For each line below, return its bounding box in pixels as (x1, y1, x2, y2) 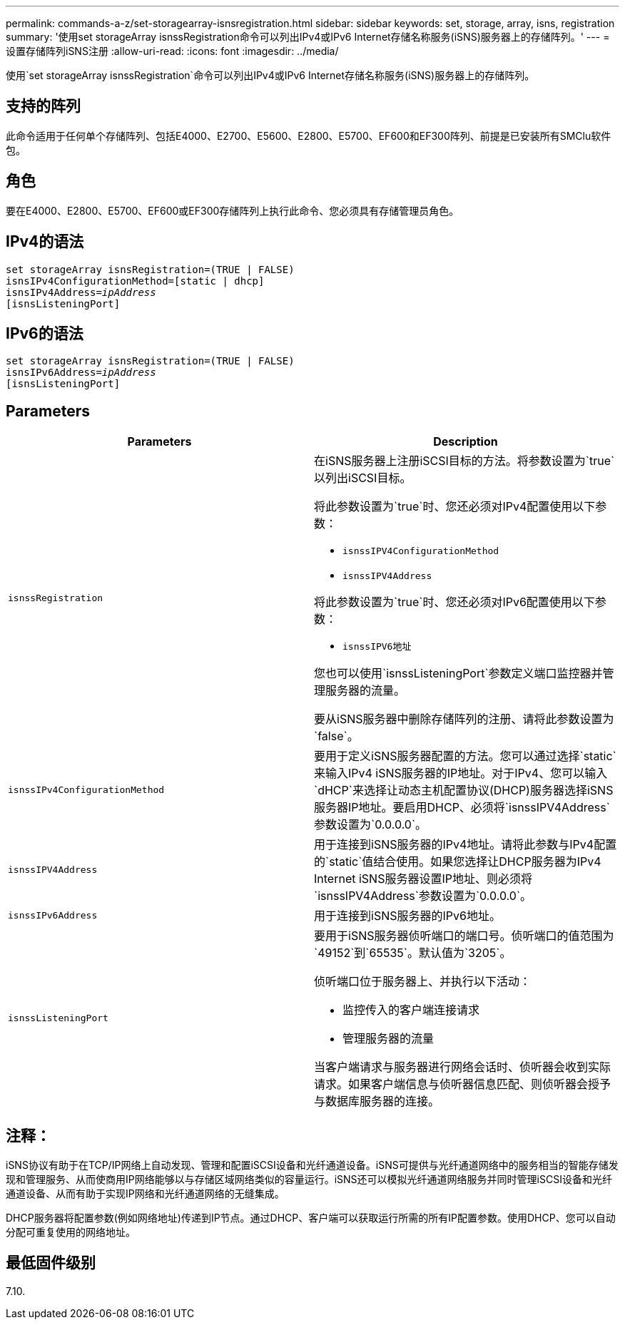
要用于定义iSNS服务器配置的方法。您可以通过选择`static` (314, 749, 616, 764)
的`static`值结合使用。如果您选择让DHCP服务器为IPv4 (314, 854, 601, 869)
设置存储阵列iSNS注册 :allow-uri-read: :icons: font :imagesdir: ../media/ (6, 45, 339, 57)
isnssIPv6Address (8, 909, 98, 921)
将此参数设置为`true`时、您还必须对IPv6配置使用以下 (314, 595, 595, 610)
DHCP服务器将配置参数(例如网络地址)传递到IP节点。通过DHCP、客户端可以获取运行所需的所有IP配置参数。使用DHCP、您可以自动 (6, 1212, 616, 1224)
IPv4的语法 (6, 232, 84, 251)
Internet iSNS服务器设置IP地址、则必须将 (314, 871, 532, 886)
